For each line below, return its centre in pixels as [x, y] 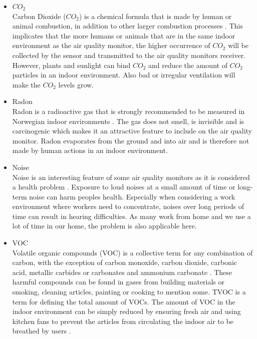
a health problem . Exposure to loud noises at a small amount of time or [124, 187]
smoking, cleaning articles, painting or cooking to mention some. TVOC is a [129, 292]
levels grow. [76, 84]
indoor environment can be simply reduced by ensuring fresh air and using [126, 311]
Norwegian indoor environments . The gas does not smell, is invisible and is [128, 121]
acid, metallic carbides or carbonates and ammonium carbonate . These [122, 272]
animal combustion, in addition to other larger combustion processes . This [127, 26]
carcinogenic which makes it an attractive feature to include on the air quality [132, 131]
